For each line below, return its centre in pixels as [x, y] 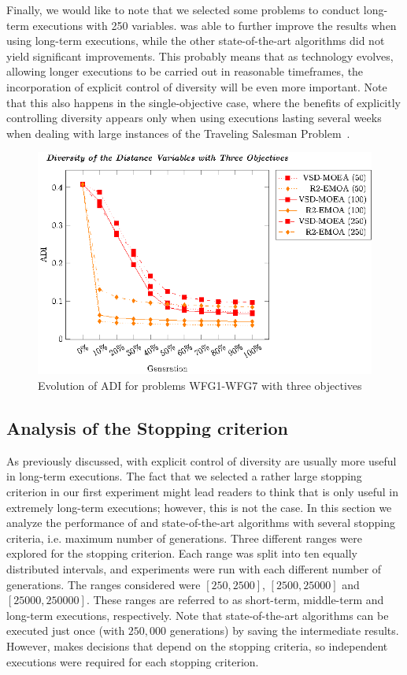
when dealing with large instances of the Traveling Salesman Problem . [178, 133]
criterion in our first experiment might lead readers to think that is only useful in [203, 491]
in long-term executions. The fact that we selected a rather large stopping [184, 476]
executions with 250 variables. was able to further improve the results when [215, 25]
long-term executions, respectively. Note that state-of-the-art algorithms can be [198, 615]
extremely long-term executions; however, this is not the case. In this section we [199, 507]
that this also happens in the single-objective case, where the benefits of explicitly [203, 102]
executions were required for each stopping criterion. [133, 661]
